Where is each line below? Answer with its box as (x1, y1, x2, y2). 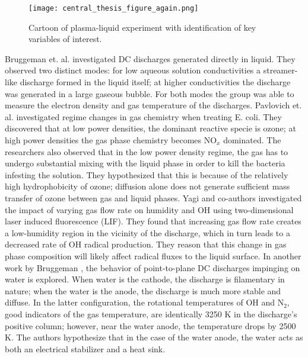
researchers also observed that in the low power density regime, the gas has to (5, 145, 288, 157)
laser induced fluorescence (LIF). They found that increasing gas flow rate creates (5, 215, 301, 227)
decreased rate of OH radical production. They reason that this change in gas (5, 238, 287, 250)
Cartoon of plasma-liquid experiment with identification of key (28, 21, 256, 33)
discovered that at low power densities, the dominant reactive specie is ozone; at (5, 122, 296, 134)
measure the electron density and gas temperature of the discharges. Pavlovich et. (5, 99, 302, 111)
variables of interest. (28, 33, 102, 45)
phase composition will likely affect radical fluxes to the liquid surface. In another (5, 249, 301, 262)
